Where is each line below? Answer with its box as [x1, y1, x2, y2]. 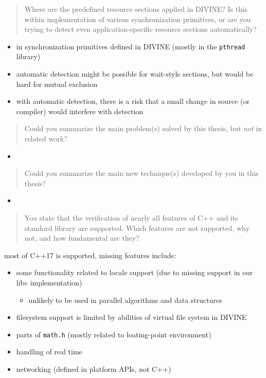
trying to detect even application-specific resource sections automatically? [24, 24, 257, 34]
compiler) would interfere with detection [16, 105, 144, 116]
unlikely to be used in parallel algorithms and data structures [28, 294, 222, 305]
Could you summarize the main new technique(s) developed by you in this [24, 168, 259, 178]
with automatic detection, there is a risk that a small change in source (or [16, 96, 250, 106]
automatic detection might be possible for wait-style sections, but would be [16, 68, 254, 79]
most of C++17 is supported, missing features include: [4, 249, 176, 260]
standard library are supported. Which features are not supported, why [24, 222, 250, 233]
